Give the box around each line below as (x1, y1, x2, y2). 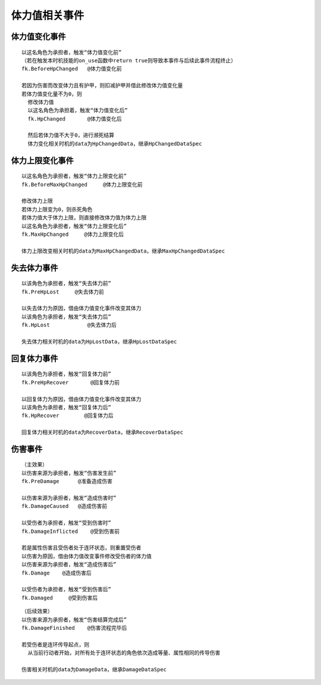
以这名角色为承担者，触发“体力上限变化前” (21, 173, 127, 179)
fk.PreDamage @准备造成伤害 (21, 478, 113, 485)
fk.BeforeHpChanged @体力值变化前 (21, 65, 122, 72)
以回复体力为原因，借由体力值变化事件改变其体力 (21, 396, 141, 402)
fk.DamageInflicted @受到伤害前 (21, 528, 120, 535)
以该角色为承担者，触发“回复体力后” (21, 404, 111, 411)
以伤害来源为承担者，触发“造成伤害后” (21, 561, 117, 568)
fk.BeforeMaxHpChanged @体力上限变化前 (21, 181, 143, 188)
